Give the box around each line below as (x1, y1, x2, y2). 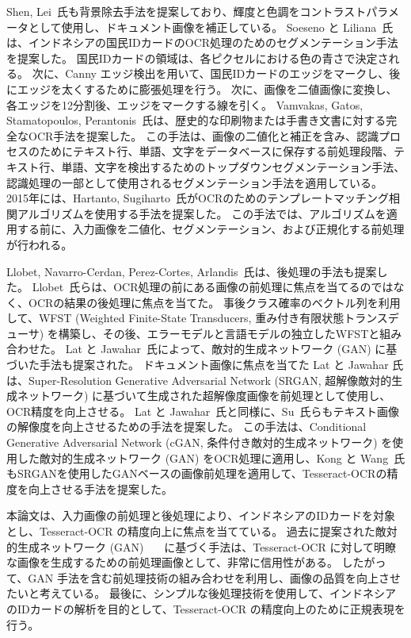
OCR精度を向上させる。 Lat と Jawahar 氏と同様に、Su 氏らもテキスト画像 (6, 402, 400, 419)
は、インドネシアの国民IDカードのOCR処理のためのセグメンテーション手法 (6, 34, 398, 51)
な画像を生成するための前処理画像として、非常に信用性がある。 (6, 554, 338, 571)
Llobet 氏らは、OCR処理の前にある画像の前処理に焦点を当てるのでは (32, 279, 394, 295)
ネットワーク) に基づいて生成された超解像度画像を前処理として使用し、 (17, 387, 391, 404)
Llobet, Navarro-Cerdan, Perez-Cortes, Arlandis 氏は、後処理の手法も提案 (6, 263, 377, 279)
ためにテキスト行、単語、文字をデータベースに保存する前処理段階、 (39, 143, 394, 159)
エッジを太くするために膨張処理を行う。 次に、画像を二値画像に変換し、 (17, 80, 398, 97)
